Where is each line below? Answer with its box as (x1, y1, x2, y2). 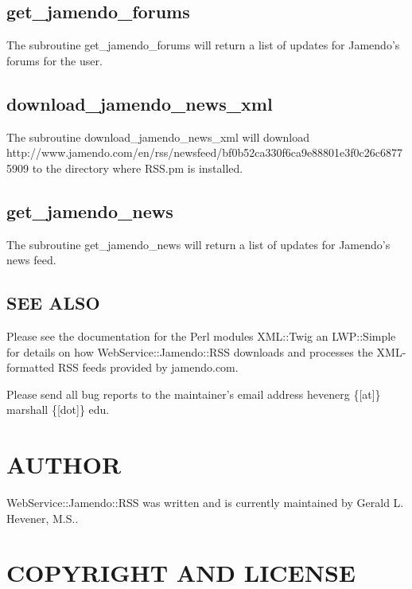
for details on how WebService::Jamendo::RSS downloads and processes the (6, 343, 373, 360)
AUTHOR (6, 448, 122, 481)
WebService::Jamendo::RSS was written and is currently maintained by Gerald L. (6, 494, 404, 511)
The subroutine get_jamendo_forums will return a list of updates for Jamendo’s (6, 37, 400, 53)
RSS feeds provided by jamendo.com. (57, 359, 239, 376)
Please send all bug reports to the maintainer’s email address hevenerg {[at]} (6, 385, 381, 402)
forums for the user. (6, 52, 103, 68)
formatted (6, 359, 55, 376)
